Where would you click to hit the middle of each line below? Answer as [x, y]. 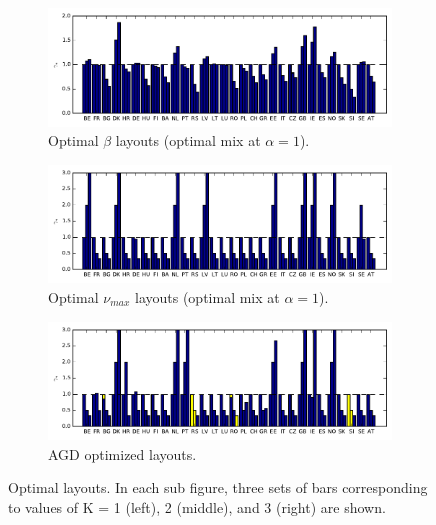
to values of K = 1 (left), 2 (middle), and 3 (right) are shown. [197, 507]
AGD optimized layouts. [122, 453]
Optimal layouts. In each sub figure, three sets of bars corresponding [218, 487]
